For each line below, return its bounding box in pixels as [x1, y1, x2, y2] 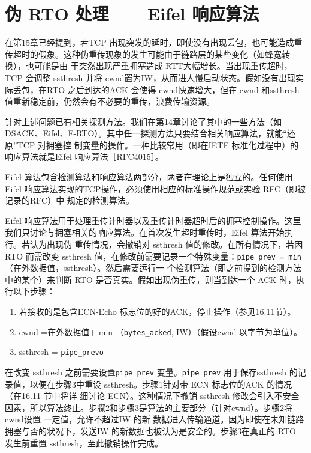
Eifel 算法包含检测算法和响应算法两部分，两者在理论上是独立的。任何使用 [5, 171, 293, 183]
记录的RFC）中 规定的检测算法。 [5, 194, 134, 207]
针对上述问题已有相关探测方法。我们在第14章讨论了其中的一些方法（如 [5, 115, 282, 127]
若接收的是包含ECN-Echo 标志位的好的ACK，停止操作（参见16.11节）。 [19, 305, 296, 318]
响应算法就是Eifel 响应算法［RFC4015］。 [5, 150, 164, 163]
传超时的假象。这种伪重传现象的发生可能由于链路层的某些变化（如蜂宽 [5, 47, 282, 60]
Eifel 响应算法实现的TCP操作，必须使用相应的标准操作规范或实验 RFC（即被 [5, 182, 306, 195]
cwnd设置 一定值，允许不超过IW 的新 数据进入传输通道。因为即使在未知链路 [5, 413, 304, 425]
